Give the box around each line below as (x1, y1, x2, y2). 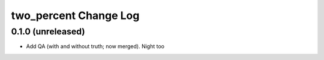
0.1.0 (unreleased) (11, 26, 85, 37)
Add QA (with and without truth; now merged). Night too (26, 43, 165, 50)
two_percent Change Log (11, 9, 140, 22)
